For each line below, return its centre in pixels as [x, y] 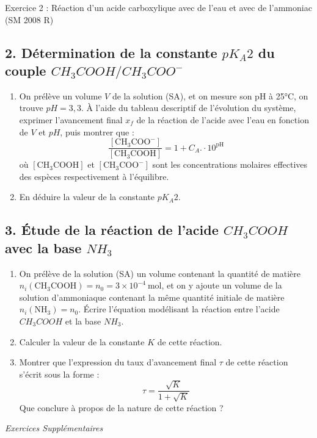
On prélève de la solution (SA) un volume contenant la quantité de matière [160, 273]
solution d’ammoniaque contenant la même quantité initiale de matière [152, 297]
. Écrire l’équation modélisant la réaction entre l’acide [179, 309]
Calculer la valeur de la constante [82, 341]
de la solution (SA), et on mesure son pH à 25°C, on [210, 95]
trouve [31, 108]
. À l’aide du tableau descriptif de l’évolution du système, [188, 108]
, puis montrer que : [97, 131]
